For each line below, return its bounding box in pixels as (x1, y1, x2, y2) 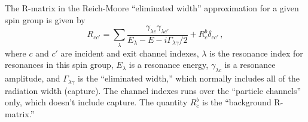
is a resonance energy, (129, 58, 209, 71)
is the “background (202, 96, 272, 108)
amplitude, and (5, 72, 60, 85)
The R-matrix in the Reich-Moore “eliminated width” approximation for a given (5, 2, 299, 14)
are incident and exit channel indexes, (60, 46, 199, 59)
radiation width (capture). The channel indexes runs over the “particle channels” (5, 84, 301, 96)
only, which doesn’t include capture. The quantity (5, 96, 188, 108)
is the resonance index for (209, 46, 303, 59)
